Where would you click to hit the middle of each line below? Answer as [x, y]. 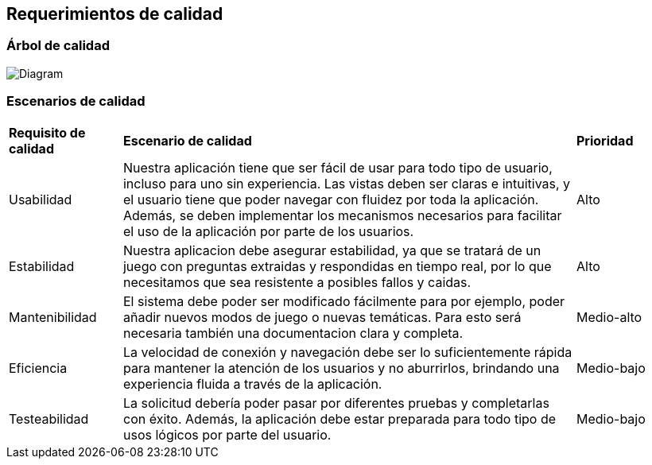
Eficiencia [38, 368]
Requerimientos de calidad [115, 14]
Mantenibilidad [53, 317]
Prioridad [605, 140]
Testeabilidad [49, 418]
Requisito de [47, 132]
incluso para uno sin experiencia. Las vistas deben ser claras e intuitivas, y [347, 183]
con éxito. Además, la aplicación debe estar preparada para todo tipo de [340, 418]
